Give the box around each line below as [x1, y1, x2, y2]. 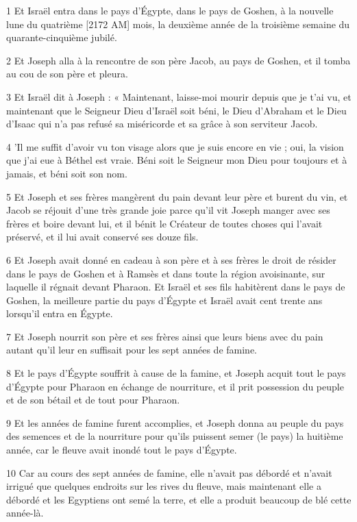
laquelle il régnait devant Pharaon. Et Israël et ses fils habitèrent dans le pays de [6, 279, 345, 294]
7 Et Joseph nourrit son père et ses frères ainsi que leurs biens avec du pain [6, 329, 323, 343]
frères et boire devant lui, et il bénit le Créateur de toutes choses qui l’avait [6, 216, 323, 230]
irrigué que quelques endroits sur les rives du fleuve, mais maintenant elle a [6, 479, 321, 493]
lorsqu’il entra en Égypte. [6, 306, 113, 321]
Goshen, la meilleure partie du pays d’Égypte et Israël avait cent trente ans [6, 293, 323, 307]
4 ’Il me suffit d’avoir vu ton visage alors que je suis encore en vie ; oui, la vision [6, 139, 344, 153]
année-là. [6, 506, 44, 520]
